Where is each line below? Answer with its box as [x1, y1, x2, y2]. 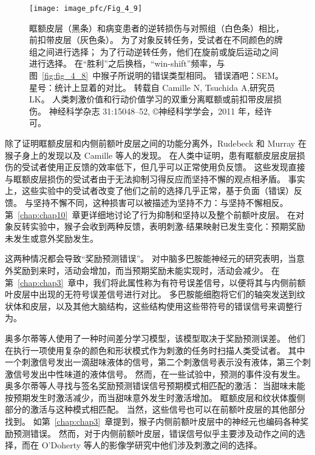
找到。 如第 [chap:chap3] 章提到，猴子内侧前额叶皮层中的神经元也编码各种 [5, 415, 300, 428]
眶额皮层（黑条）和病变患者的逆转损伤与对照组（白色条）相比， [29, 21, 284, 34]
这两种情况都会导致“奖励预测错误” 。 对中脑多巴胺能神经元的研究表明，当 [5, 252, 296, 265]
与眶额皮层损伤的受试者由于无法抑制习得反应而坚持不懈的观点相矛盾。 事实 [5, 172, 305, 185]
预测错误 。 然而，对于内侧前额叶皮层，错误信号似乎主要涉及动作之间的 [13, 427, 297, 439]
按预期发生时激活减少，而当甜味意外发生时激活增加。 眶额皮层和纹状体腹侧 [5, 391, 305, 404]
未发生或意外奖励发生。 [5, 231, 98, 244]
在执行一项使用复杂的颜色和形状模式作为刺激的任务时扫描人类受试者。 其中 [5, 344, 305, 356]
